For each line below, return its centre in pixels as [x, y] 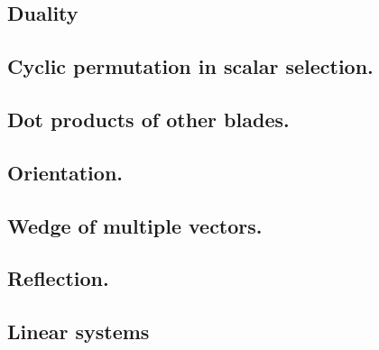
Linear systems [79, 332]
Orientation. [65, 172]
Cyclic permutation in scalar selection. [190, 66]
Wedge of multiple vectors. [135, 225]
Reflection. [58, 278]
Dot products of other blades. [148, 119]
